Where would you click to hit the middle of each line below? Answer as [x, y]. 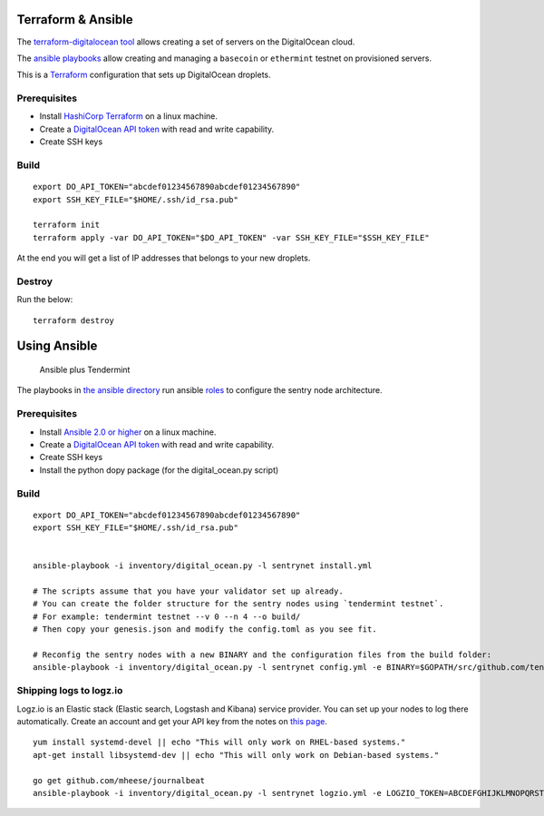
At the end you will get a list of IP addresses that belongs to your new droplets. [164, 258]
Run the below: [45, 300]
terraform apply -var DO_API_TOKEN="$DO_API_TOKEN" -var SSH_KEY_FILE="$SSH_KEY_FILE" [231, 237]
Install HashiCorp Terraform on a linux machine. [128, 116]
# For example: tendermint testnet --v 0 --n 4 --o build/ [167, 616]
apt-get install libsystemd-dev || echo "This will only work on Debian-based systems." [236, 755]
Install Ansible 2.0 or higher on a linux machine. [128, 432]
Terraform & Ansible [75, 20]
